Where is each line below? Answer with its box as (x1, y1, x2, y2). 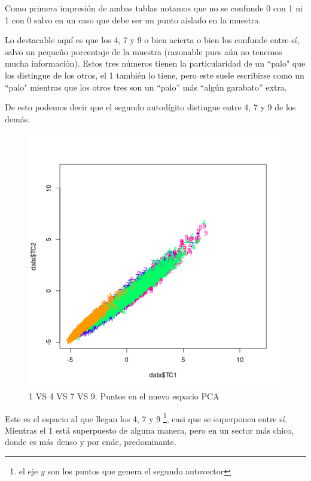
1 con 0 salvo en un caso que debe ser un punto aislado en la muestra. (5, 13, 261, 26)
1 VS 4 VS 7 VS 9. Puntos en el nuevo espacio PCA (29, 389, 219, 402)
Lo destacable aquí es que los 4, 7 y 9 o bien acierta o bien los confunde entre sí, (5, 34, 300, 46)
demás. (5, 112, 31, 125)
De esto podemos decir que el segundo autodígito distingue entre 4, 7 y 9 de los (5, 101, 296, 113)
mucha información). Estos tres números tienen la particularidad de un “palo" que (5, 57, 306, 70)
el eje (19, 464, 38, 477)
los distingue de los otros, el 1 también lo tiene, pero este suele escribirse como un (5, 68, 304, 81)
